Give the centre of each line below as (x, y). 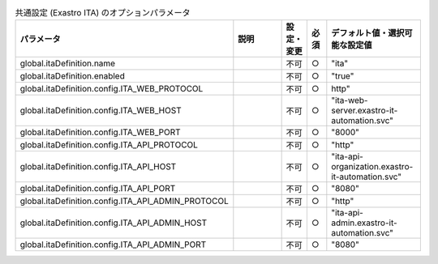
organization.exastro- (372, 167)
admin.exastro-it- (364, 223)
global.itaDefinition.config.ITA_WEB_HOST (101, 111)
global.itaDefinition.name (68, 63)
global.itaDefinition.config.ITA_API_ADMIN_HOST (114, 223)
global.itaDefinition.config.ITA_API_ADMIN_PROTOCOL (124, 201)
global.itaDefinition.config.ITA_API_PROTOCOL (109, 145)
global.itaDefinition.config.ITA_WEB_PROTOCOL (112, 89)
